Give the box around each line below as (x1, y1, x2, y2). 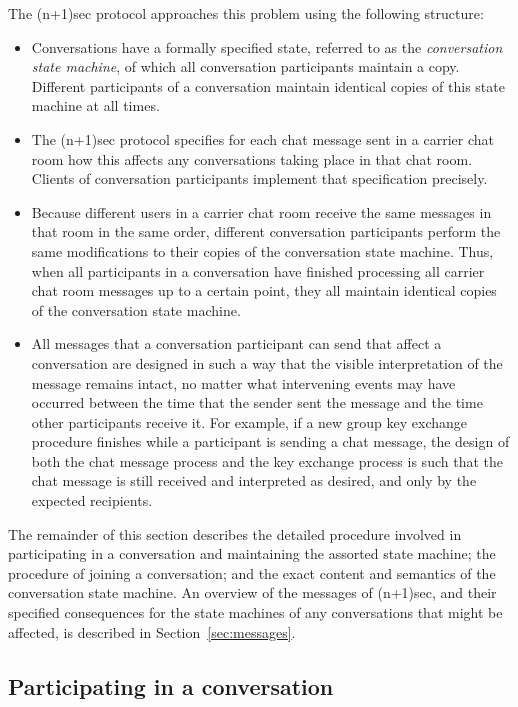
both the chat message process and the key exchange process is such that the (31, 450, 503, 471)
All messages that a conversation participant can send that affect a (31, 333, 442, 354)
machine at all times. (31, 95, 160, 116)
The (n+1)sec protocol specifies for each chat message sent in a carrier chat (31, 128, 494, 149)
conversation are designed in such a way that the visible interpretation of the (31, 352, 503, 373)
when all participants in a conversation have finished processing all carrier (31, 260, 485, 281)
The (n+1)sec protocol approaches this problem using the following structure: (8, 3, 484, 23)
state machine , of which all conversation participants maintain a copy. (31, 56, 460, 77)
